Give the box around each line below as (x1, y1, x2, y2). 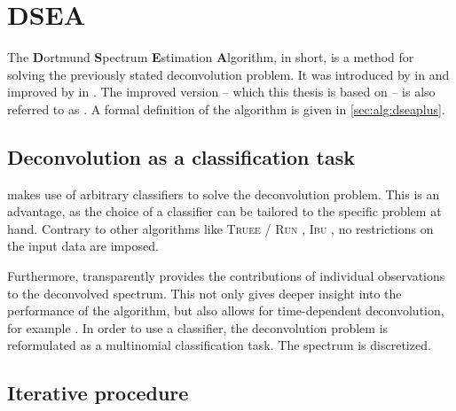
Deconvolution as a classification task (7, 143, 355, 170)
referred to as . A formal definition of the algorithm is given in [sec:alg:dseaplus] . (7, 99, 445, 118)
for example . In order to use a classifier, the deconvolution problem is (7, 318, 389, 337)
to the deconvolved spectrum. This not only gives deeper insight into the (7, 283, 402, 302)
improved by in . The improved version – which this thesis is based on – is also (7, 82, 436, 101)
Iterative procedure (7, 379, 189, 407)
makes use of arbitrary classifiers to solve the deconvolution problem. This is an (7, 184, 440, 203)
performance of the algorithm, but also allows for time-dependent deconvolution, (7, 301, 444, 320)
